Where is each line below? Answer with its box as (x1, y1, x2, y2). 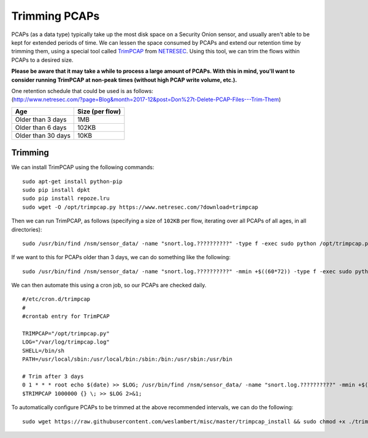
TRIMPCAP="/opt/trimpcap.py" (22, 330, 110, 337)
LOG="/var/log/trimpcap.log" (22, 339, 110, 345)
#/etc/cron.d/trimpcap (22, 296, 91, 303)
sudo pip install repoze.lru (22, 195, 110, 202)
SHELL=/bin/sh (22, 347, 64, 354)
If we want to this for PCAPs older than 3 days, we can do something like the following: (11, 254, 231, 261)
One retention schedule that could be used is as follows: (11, 87, 153, 94)
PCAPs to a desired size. (11, 56, 74, 64)
